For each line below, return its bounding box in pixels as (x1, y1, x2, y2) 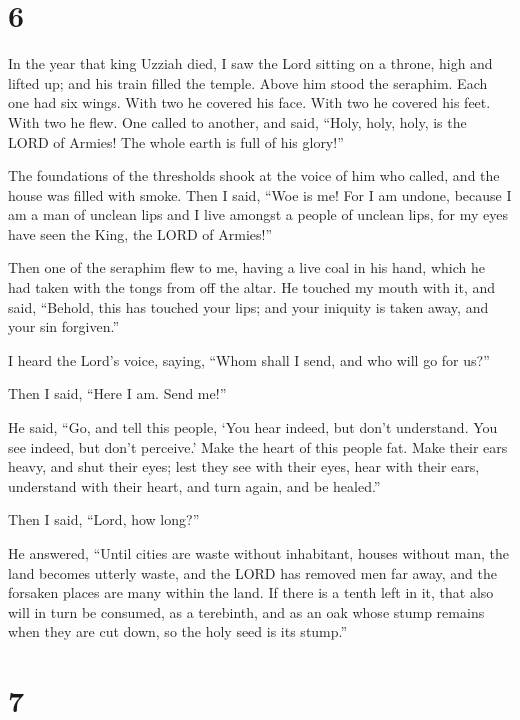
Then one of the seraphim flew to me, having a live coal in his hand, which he (8, 257, 485, 278)
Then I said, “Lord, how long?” (8, 509, 200, 530)
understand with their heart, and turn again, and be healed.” (8, 475, 381, 496)
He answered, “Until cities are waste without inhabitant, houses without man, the (8, 543, 509, 563)
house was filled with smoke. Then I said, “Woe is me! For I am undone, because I (8, 184, 512, 205)
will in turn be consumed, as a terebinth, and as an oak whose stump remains (8, 601, 485, 622)
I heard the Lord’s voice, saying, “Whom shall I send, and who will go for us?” (8, 349, 490, 370)
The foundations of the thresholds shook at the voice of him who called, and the (8, 165, 500, 186)
